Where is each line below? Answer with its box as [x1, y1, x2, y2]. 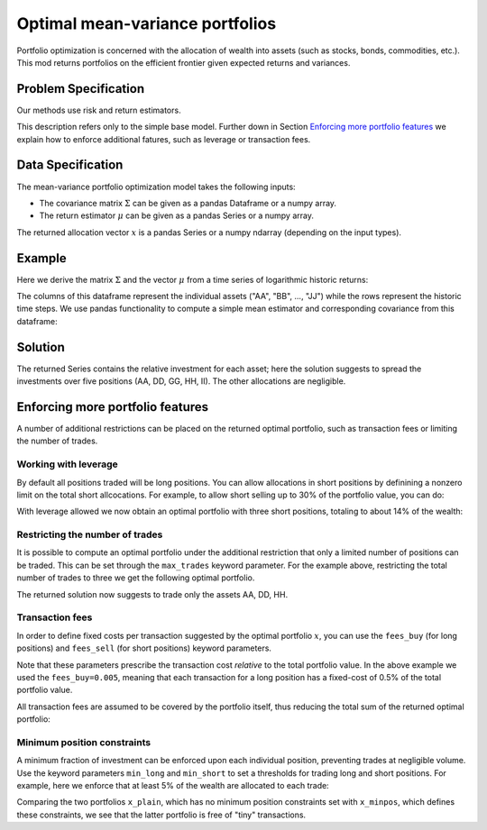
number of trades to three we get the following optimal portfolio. [16, 572, 255, 583]
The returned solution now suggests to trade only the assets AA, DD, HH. [16, 588, 289, 599]
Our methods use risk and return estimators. [16, 105, 181, 115]
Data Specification [16, 158, 124, 173]
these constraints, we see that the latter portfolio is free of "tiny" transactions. [16, 809, 307, 820]
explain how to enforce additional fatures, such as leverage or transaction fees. [16, 133, 311, 144]
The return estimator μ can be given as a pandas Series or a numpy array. [39, 210, 315, 221]
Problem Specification [16, 81, 144, 96]
